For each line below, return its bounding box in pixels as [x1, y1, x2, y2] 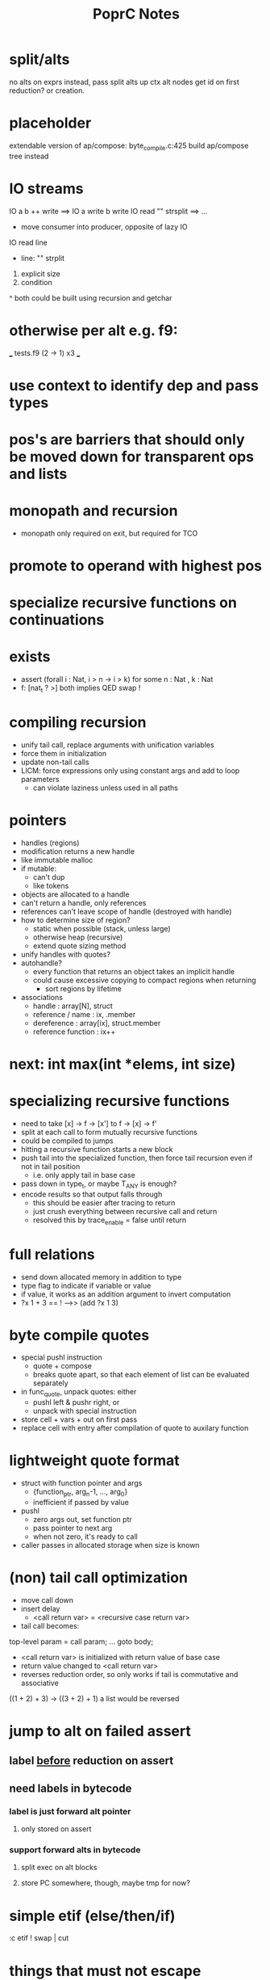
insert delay [20, 1604, 60, 1613]
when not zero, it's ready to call [32, 1532, 138, 1541]
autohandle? [20, 958, 63, 968]
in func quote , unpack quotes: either [20, 1387, 137, 1398]
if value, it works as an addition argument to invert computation [20, 1289, 231, 1299]
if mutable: [20, 864, 57, 873]
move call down [20, 1595, 74, 1604]
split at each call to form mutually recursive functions [20, 1127, 198, 1137]
